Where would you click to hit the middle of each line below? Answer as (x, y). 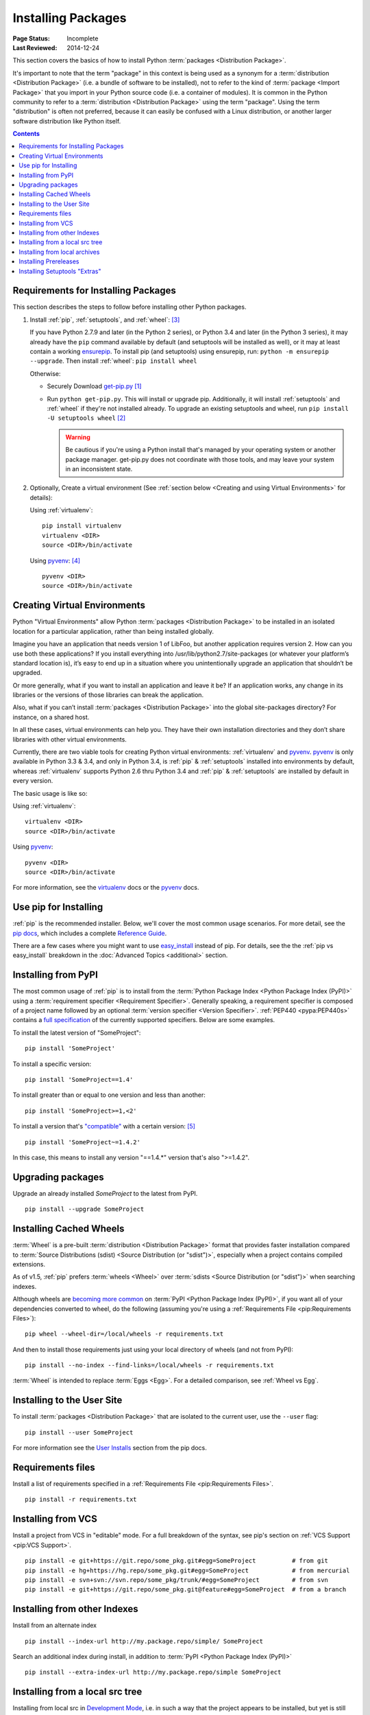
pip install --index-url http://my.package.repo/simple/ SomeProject (144, 1641)
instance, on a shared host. (51, 717)
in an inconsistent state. (99, 469)
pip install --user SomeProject (79, 1432)
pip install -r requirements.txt (81, 1500)
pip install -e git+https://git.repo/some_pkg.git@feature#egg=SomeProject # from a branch (186, 1589)
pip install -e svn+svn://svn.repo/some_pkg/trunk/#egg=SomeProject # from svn (177, 1580)
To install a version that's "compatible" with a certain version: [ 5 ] (104, 1126)
